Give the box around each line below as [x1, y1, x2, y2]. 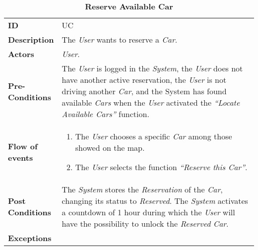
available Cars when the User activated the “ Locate [62, 97, 240, 108]
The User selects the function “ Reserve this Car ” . [75, 161, 248, 173]
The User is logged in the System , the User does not [62, 62, 243, 74]
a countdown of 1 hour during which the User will [62, 206, 235, 218]
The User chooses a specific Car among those [75, 130, 232, 142]
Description [8, 34, 54, 45]
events [8, 151, 33, 163]
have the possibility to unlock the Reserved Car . [62, 218, 229, 229]
